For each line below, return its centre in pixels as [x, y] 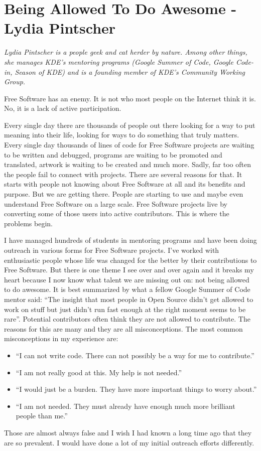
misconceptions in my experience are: [61, 338]
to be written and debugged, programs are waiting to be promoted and [113, 154]
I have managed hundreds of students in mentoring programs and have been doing [130, 240]
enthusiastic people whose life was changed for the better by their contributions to [130, 260]
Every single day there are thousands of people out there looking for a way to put [130, 125]
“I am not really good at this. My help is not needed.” [99, 372]
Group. [15, 82]
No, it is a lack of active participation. [63, 108]
